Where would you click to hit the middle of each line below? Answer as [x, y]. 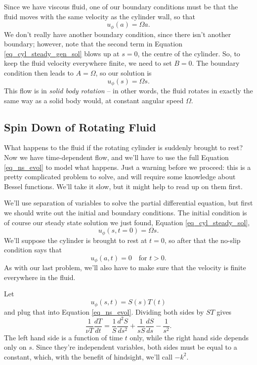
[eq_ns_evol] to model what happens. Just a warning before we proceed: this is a [128, 167]
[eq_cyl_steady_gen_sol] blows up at [62, 53]
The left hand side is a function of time [64, 337]
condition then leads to [39, 73]
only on [15, 347]
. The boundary [216, 63]
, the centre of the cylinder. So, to [189, 53]
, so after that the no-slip [202, 240]
